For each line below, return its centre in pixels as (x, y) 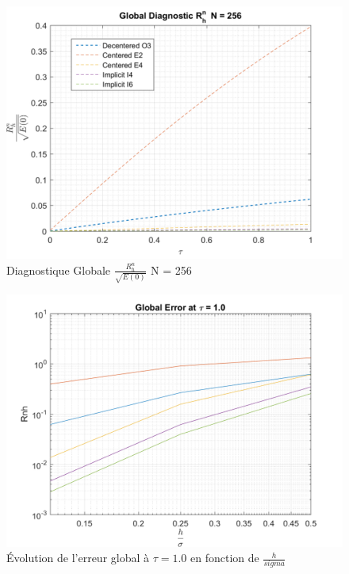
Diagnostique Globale (59, 270)
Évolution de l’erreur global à (78, 558)
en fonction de (225, 558)
